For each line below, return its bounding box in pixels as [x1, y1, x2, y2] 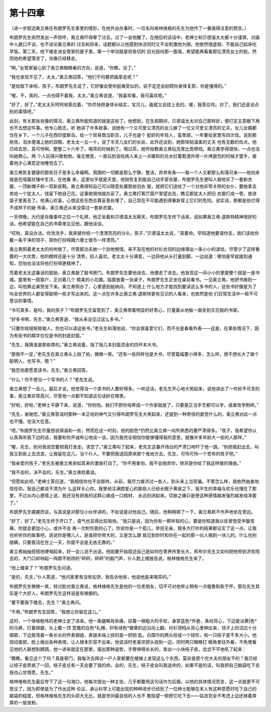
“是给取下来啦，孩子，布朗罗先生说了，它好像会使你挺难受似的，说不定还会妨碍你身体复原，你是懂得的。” [9, 83, 227, 89]
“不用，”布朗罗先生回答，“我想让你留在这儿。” [9, 608, 101, 614]
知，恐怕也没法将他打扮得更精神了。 [9, 260, 84, 266]
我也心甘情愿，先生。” [9, 669, 54, 675]
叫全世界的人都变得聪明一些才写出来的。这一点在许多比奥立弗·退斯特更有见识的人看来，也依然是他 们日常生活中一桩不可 [9, 291, 258, 297]
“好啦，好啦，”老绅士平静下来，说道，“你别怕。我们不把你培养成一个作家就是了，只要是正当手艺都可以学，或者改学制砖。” [9, 402, 259, 408]
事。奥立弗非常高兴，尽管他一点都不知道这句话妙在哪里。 [9, 393, 128, 399]
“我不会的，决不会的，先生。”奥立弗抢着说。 [9, 469, 99, 475]
